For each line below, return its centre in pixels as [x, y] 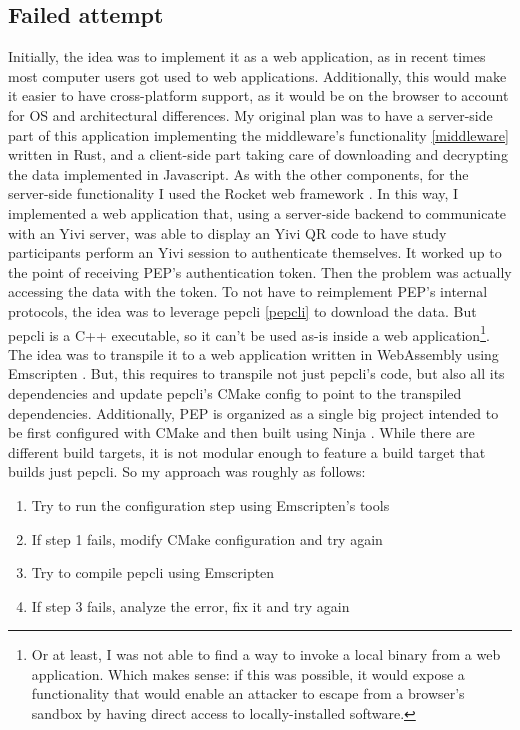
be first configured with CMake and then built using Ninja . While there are [241, 432]
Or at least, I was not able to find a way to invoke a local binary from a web [266, 654]
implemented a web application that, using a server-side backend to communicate [257, 212]
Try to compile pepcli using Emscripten [153, 572]
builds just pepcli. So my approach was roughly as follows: [187, 471]
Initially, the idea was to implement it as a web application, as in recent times [247, 56]
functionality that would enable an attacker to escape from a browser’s [248, 693]
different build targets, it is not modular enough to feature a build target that [247, 451]
